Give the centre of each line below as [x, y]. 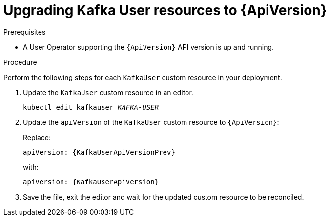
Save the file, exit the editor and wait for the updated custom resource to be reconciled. [164, 197]
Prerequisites [25, 32]
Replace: [37, 137]
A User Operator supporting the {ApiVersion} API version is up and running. [149, 47]
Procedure [20, 62]
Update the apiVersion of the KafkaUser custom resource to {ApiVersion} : [151, 122]
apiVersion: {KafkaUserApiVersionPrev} [99, 152]
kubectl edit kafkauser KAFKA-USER [91, 107]
